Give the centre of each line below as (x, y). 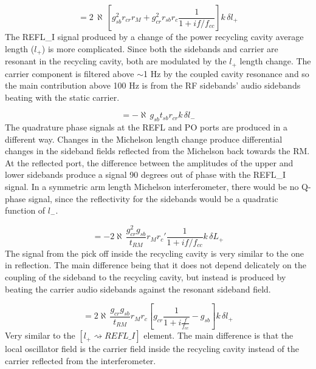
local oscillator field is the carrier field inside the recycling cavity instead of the (152, 349)
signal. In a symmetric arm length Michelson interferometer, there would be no (152, 187)
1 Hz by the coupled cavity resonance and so (226, 73)
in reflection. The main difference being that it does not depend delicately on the (156, 265)
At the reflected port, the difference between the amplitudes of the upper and (149, 162)
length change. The (275, 61)
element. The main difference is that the (218, 335)
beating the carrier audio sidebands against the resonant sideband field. (138, 289)
